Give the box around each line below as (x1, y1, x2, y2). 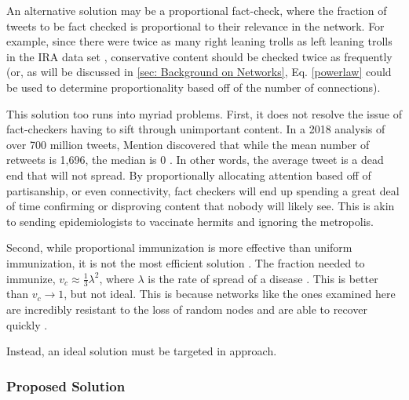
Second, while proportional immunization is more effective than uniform (6, 239, 352, 256)
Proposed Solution (6, 376, 126, 395)
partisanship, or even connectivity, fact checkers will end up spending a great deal (6, 182, 400, 198)
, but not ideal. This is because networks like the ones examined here (64, 285, 396, 302)
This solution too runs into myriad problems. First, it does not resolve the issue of (6, 105, 402, 122)
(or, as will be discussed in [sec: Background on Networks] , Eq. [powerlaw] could (6, 64, 392, 80)
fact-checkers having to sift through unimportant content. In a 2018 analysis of (6, 121, 385, 137)
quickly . (6, 316, 48, 333)
